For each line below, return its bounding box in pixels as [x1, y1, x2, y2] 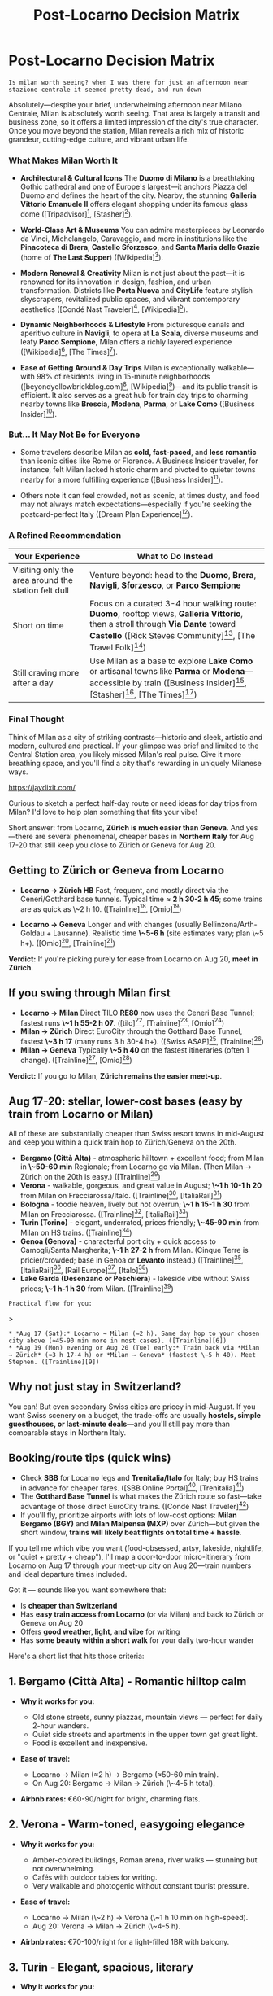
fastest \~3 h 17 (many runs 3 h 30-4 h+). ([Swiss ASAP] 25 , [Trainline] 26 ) [19, 1035, 264, 1046]
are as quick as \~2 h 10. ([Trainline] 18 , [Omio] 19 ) [19, 902, 182, 913]
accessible [89, 677, 131, 689]
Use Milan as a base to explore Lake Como [89, 655, 253, 667]
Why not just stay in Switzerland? [8, 1380, 182, 1394]
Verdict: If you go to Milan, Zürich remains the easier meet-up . [8, 1070, 222, 1080]
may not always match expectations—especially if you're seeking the [19, 499, 252, 510]
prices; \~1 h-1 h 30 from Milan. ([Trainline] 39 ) [19, 1282, 175, 1293]
